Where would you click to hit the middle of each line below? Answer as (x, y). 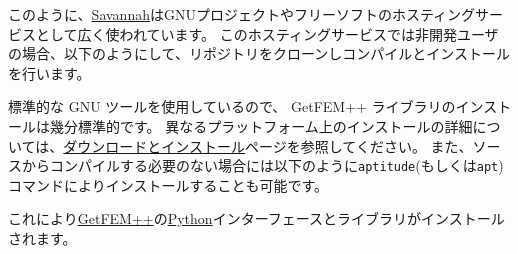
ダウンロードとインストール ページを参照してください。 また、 (268, 145)
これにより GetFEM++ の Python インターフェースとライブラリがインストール (256, 218)
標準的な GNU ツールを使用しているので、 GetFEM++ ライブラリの (232, 106)
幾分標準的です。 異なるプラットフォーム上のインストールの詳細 (261, 125)
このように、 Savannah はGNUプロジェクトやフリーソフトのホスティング (242, 14)
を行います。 (49, 72)
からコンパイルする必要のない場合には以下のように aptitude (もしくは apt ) (262, 165)
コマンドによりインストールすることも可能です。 (168, 184)
